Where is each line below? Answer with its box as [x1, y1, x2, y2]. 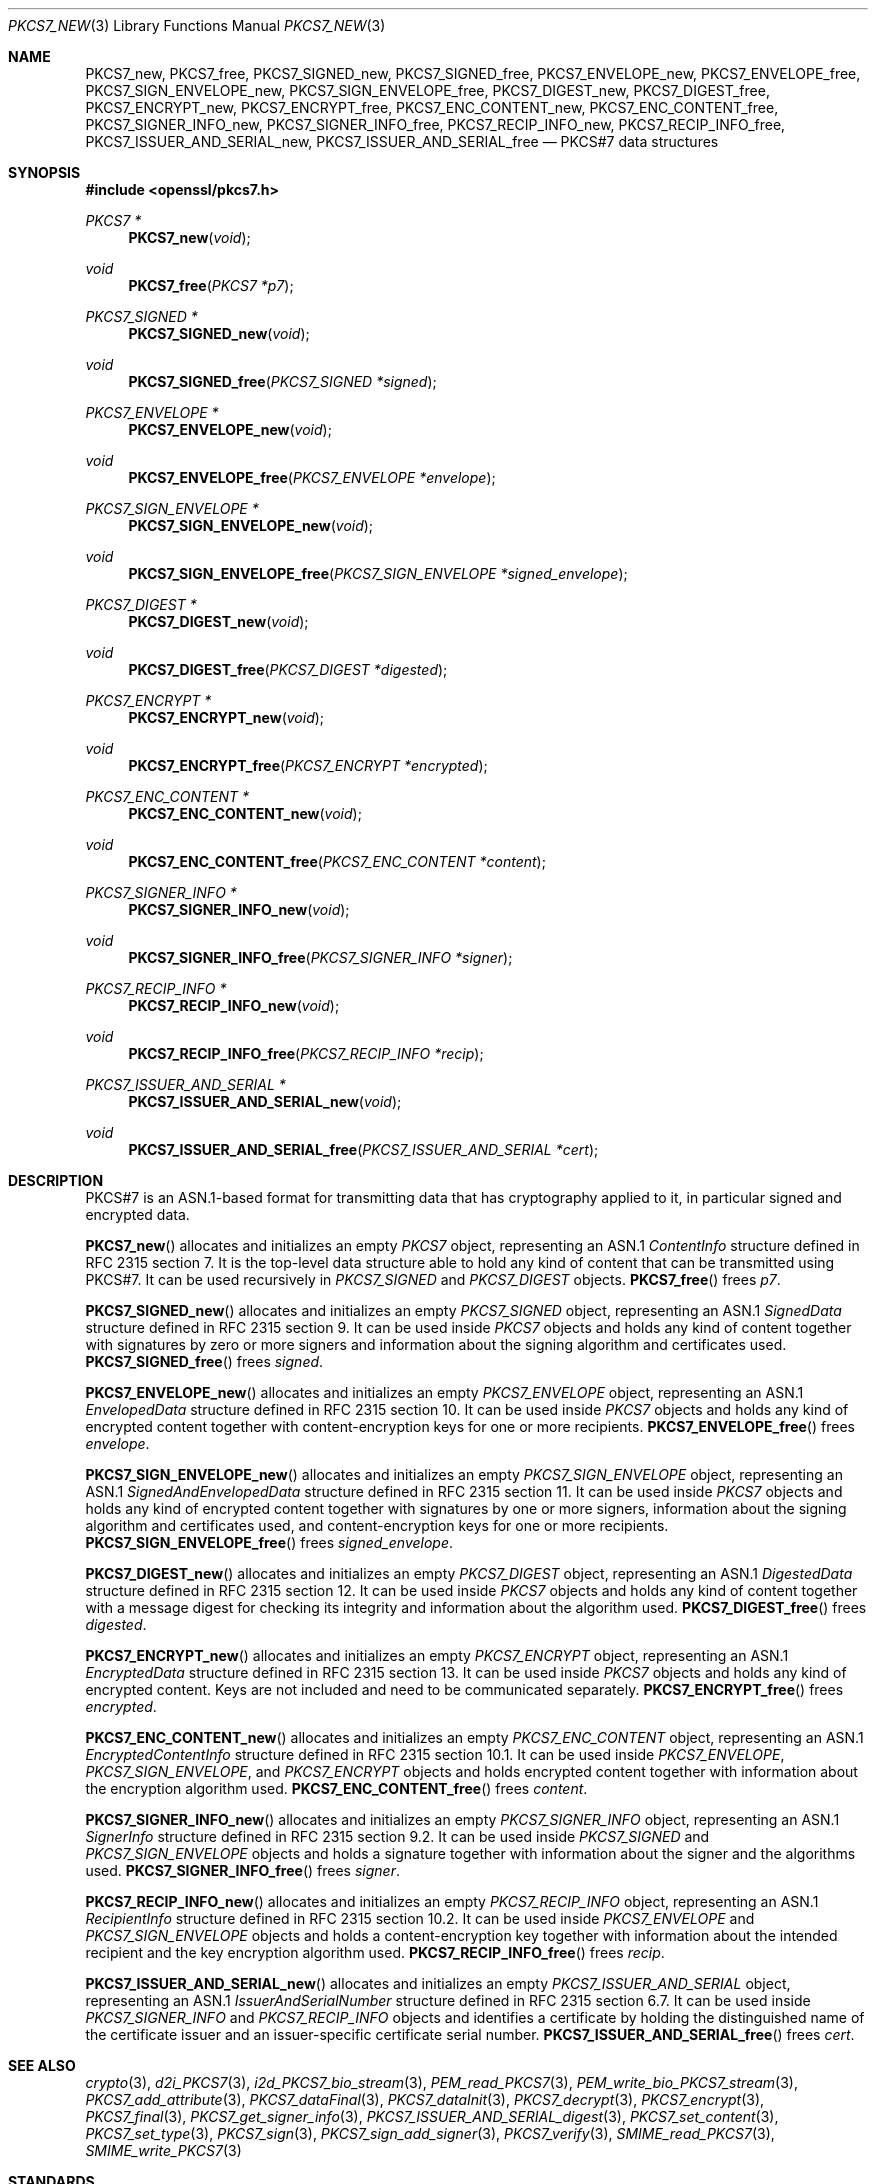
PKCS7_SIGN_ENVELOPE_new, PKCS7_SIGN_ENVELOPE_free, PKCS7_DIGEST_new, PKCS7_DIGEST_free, [85, 82, 770, 99]
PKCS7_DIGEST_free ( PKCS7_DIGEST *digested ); [128, 661, 448, 678]
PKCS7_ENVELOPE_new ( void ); [128, 421, 332, 438]
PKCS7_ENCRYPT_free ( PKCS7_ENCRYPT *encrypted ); [128, 757, 488, 774]
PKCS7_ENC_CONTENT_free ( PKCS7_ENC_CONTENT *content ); [128, 853, 546, 870]
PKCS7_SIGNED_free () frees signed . [85, 1353, 324, 1370]
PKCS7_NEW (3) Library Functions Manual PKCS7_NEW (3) [8, 17, 386, 34]
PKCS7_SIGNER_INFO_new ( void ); [128, 901, 350, 918]
